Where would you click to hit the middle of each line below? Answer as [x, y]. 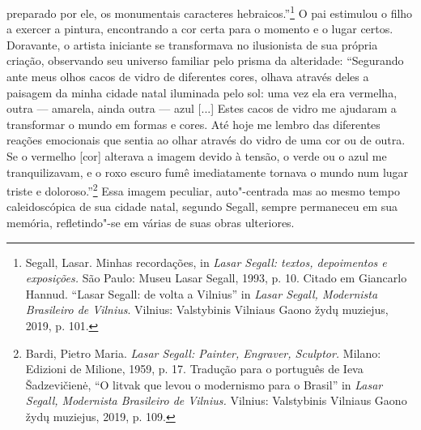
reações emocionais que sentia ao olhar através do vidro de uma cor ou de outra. [206, 140]
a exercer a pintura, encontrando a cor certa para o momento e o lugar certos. [200, 29]
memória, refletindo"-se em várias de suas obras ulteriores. [151, 223]
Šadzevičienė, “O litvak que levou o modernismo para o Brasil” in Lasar [204, 384]
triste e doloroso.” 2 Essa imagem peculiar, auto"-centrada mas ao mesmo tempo [203, 189]
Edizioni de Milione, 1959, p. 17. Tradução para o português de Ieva [194, 369]
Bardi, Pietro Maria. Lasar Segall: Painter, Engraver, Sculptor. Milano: [203, 353]
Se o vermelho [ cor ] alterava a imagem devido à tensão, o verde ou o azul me [197, 156]
